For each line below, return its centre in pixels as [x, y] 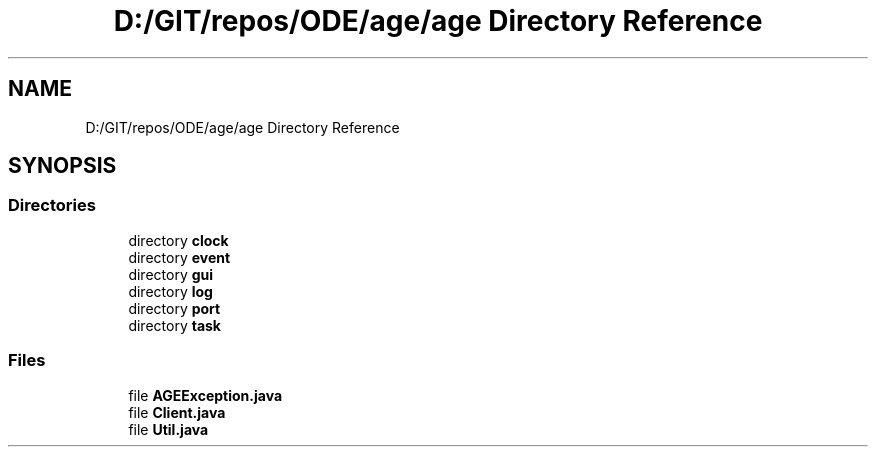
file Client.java [177, 412]
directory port [174, 308]
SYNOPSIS [62, 166]
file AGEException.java [205, 395]
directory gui [171, 274]
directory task [174, 325]
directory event [179, 257]
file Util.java [168, 429]
